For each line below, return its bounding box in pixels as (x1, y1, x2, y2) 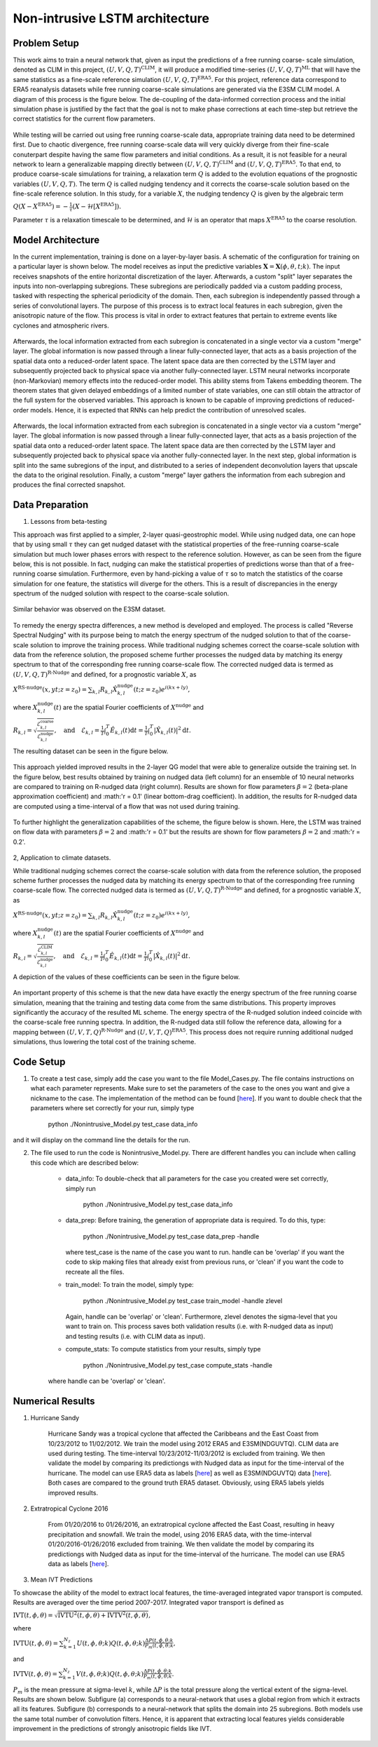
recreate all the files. (65, 1267, 125, 1276)
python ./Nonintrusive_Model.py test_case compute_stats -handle (83, 1361, 273, 1369)
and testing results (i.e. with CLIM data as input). (65, 1332, 206, 1340)
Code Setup (13, 1055, 66, 1067)
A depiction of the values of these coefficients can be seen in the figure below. (13, 972, 241, 981)
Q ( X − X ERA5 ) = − (13, 201, 69, 210)
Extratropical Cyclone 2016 (30, 1504, 108, 1513)
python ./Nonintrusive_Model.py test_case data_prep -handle (83, 1232, 260, 1241)
